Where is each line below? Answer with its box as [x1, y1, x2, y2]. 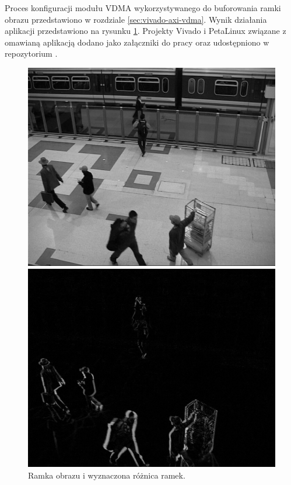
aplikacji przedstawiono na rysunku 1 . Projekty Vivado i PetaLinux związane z [5, 25, 286, 37]
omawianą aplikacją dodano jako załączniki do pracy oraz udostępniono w [5, 36, 269, 48]
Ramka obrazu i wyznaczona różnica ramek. [28, 469, 185, 481]
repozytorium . [5, 47, 58, 60]
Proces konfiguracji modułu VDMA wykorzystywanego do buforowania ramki [5, 2, 281, 13]
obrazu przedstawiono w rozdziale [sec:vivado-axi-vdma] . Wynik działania [5, 13, 267, 25]
